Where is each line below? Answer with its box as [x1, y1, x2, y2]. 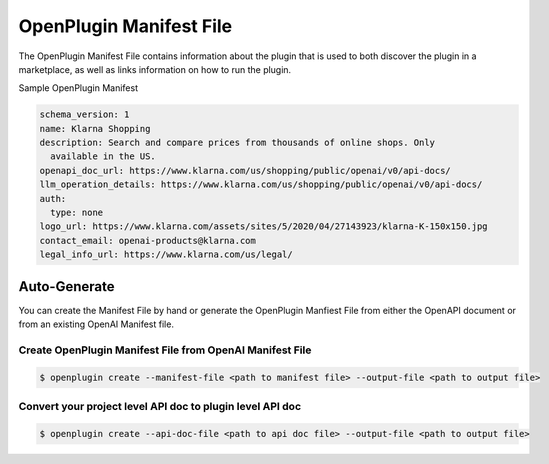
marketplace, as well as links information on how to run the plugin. [18, 63, 292, 75]
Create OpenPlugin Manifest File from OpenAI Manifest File [18, 343, 312, 357]
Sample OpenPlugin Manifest [18, 82, 139, 94]
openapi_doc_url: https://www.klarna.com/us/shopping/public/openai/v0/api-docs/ [39, 165, 452, 176]
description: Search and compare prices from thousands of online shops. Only [39, 137, 435, 149]
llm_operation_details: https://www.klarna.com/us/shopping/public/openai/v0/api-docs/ [39, 179, 483, 190]
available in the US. [50, 151, 157, 162]
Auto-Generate [18, 278, 115, 295]
